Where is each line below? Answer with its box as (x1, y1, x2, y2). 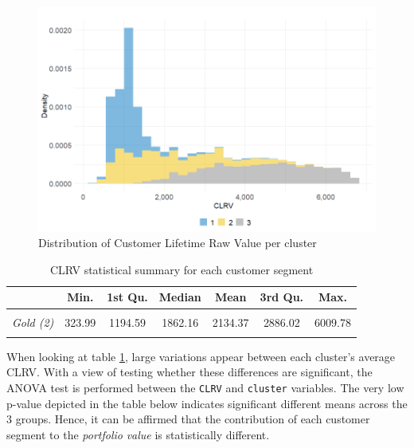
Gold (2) (12, 313, 54, 330)
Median (158, 289, 201, 305)
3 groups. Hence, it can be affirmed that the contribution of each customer (6, 411, 370, 427)
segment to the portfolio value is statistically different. (6, 426, 270, 442)
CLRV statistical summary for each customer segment (49, 261, 314, 277)
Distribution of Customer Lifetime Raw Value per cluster (38, 234, 317, 251)
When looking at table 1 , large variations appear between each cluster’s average (6, 348, 396, 364)
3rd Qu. (260, 289, 304, 305)
